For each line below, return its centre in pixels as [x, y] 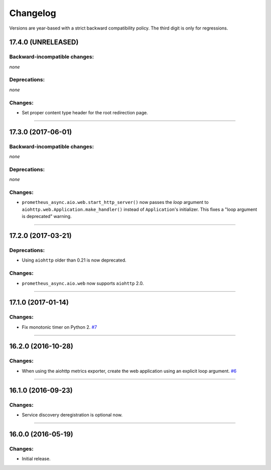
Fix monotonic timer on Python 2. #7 [59, 327]
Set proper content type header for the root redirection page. [85, 112]
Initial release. [36, 459]
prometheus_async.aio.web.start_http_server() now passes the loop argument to [115, 202]
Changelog [33, 13]
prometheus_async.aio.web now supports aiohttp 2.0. [83, 283]
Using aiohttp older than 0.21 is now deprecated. [74, 260]
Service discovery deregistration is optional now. [72, 415]
